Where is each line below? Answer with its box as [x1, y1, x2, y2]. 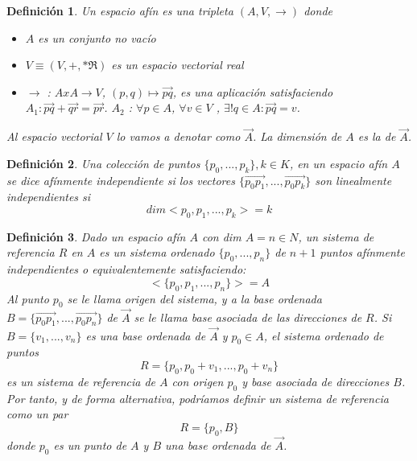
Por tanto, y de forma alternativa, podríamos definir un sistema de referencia [6, 389, 389, 406]
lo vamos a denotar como [116, 128, 241, 145]
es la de [357, 128, 396, 145]
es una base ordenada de [85, 327, 206, 344]
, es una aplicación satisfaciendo [172, 83, 333, 100]
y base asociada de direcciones [242, 373, 390, 389]
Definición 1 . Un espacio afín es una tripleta [6, 2, 233, 19]
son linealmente [315, 171, 392, 188]
